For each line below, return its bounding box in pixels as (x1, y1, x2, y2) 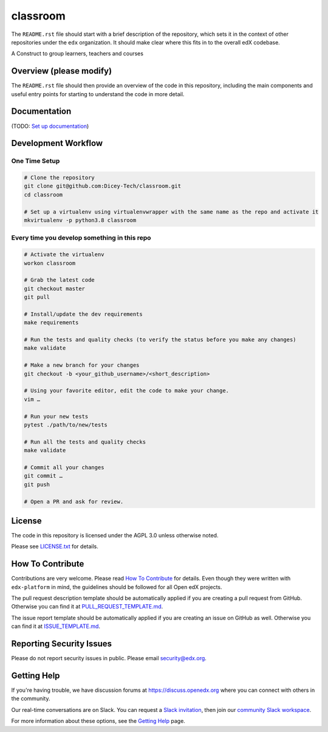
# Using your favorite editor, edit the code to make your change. (24, 387, 230, 394)
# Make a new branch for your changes (24, 362, 140, 369)
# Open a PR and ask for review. (24, 498, 124, 505)
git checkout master (24, 285, 85, 292)
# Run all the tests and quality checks (24, 438, 146, 445)
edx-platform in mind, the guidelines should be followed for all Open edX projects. (11, 583, 222, 590)
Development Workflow (11, 138, 103, 148)
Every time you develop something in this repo (11, 234, 151, 242)
